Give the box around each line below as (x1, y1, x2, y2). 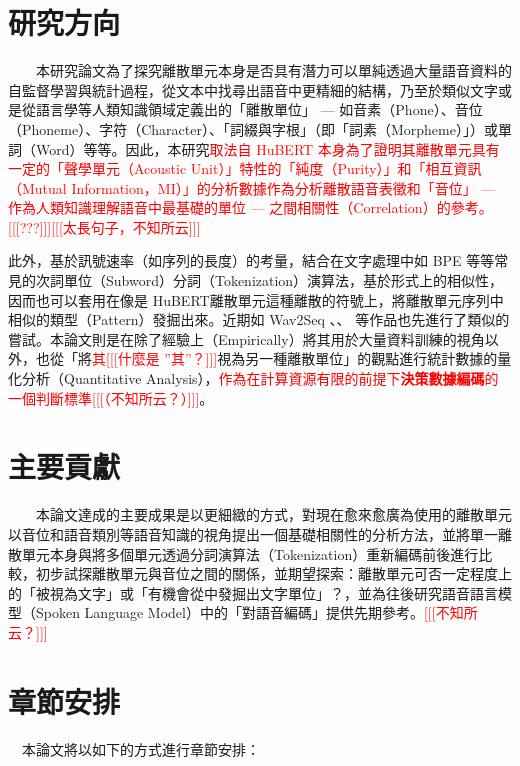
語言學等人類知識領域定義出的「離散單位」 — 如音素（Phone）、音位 (35, 99, 483, 120)
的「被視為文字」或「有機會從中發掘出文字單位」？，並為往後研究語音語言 (8, 582, 498, 603)
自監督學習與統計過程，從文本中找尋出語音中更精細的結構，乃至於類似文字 (8, 79, 498, 100)
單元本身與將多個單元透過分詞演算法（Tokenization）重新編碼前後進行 (21, 543, 479, 564)
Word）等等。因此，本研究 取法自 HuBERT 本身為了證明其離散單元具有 (35, 138, 500, 159)
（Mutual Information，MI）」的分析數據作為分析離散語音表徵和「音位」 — (8, 177, 496, 198)
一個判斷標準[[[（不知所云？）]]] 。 (8, 387, 214, 408)
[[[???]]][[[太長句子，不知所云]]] (8, 216, 201, 237)
